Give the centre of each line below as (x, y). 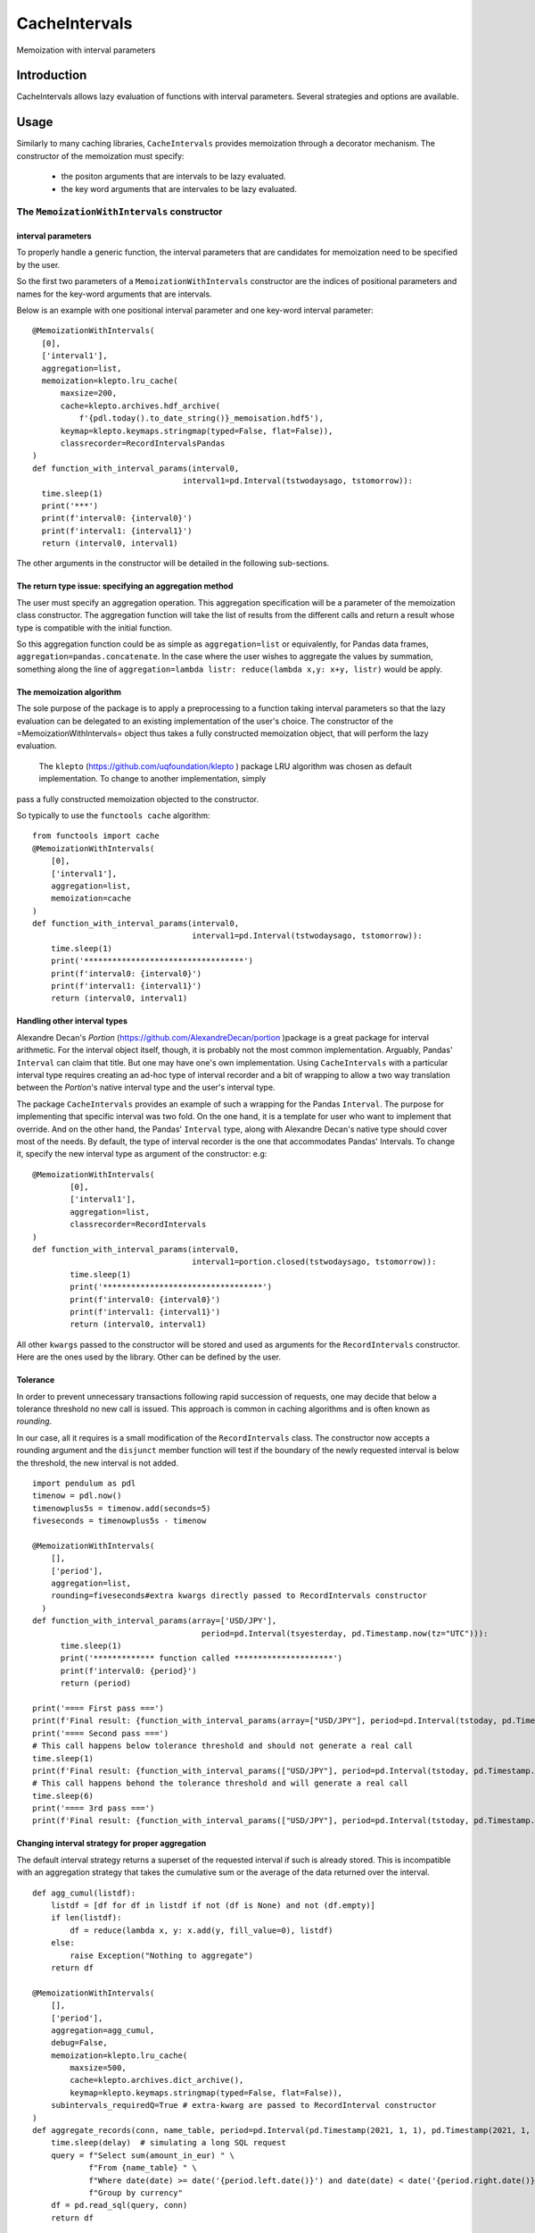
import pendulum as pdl (84, 1483)
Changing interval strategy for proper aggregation (111, 1844)
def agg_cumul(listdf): (84, 1893)
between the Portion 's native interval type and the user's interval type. (146, 1087)
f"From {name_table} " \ (143, 2168)
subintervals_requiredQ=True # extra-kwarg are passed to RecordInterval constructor (243, 2105)
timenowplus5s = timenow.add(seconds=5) (122, 1508)
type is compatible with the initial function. (95, 627)
